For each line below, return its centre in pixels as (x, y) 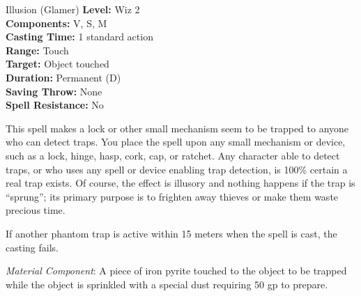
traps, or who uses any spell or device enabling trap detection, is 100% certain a (177, 169)
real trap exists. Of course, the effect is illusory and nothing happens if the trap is (180, 183)
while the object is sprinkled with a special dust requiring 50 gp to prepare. (167, 284)
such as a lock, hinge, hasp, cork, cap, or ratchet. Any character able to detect (173, 155)
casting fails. (32, 247)
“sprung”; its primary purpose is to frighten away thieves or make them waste (172, 196)
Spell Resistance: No (55, 105)
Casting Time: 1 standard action (79, 37)
